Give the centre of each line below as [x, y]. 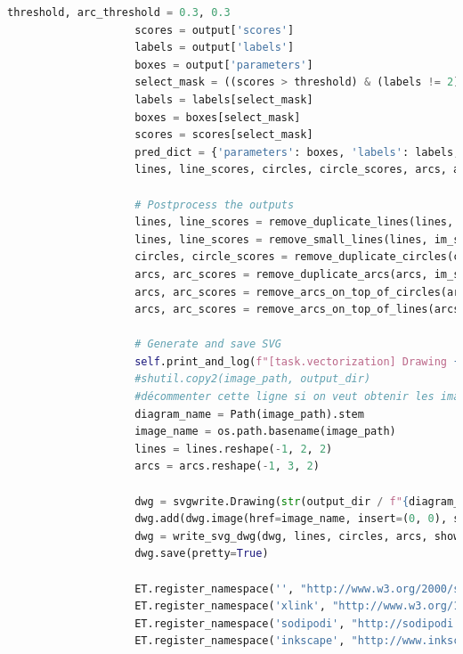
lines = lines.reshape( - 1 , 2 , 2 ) [234, 449]
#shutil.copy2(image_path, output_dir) [253, 379]
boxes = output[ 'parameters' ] [224, 65]
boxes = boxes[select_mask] [218, 117]
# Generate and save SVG [208, 344]
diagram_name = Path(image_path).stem [249, 414]
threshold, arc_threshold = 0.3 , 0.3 [119, 12]
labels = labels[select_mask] [224, 99]
